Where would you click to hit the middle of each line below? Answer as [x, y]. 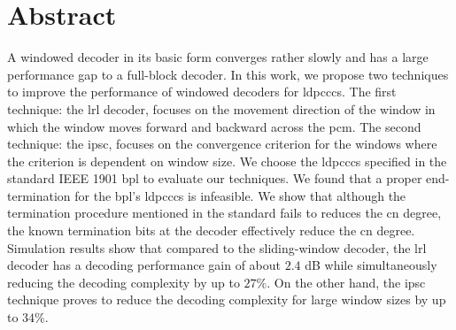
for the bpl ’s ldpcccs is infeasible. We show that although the [240, 195]
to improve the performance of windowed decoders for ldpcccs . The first [202, 92]
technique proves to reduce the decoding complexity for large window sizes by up [227, 299]
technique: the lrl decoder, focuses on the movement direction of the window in [221, 108]
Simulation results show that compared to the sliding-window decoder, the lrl [217, 247]
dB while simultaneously [371, 265]
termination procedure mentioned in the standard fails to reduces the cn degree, [224, 213]
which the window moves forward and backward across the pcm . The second [214, 126]
